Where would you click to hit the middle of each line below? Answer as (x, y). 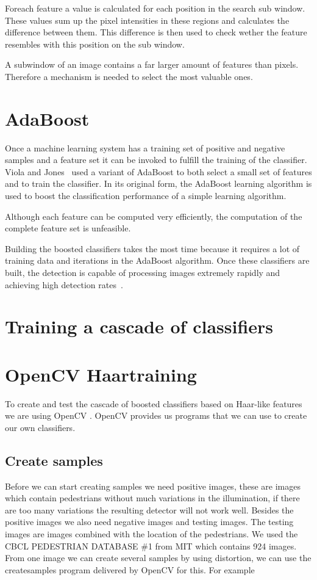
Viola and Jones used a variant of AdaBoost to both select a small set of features (158, 171)
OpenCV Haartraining (101, 374)
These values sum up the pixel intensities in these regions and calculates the (147, 20)
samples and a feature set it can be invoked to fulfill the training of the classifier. (156, 160)
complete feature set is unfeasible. (68, 228)
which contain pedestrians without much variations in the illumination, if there (152, 498)
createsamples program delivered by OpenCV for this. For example (130, 569)
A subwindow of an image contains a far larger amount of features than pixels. (152, 64)
